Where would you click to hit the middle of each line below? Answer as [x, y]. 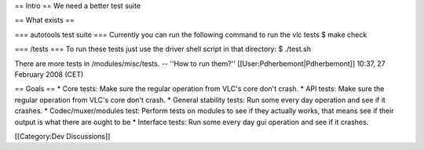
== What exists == [44, 20]
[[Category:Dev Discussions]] [62, 136]
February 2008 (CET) [49, 74]
